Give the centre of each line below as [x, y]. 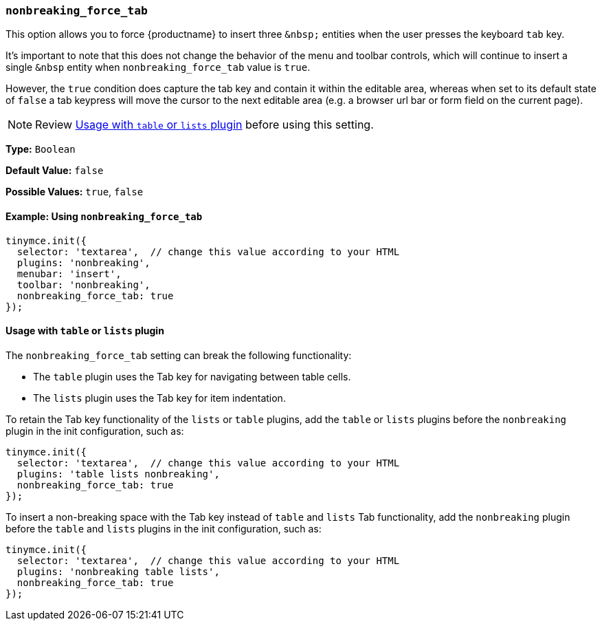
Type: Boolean [41, 149]
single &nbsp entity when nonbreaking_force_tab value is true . [158, 67]
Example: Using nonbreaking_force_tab [104, 216]
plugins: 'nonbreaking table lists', [118, 571]
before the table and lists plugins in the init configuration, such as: [164, 528]
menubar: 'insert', [69, 273]
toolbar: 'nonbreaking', [83, 284]
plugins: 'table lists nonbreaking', [118, 474]
